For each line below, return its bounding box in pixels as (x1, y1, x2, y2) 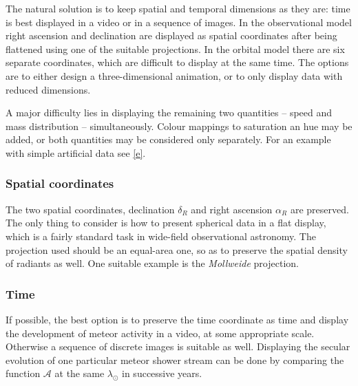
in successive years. (122, 366, 202, 380)
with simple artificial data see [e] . (6, 145, 146, 160)
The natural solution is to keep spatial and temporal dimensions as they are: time (6, 1, 350, 15)
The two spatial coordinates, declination (6, 202, 175, 216)
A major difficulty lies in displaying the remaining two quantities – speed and (6, 105, 333, 120)
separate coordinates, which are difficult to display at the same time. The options (6, 55, 349, 69)
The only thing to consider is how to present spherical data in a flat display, (6, 215, 326, 230)
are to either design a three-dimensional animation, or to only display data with (6, 68, 343, 83)
